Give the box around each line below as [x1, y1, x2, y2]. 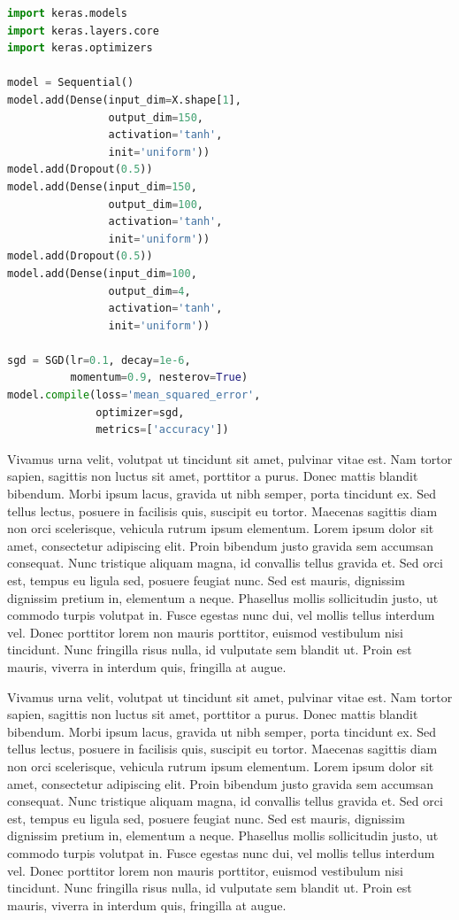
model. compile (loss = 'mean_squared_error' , [7, 389, 261, 402]
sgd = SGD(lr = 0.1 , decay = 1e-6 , [7, 353, 191, 367]
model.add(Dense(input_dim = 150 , [7, 180, 197, 193]
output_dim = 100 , [108, 197, 203, 211]
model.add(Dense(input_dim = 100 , [7, 267, 197, 280]
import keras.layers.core [7, 24, 159, 37]
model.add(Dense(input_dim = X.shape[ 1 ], [7, 93, 241, 106]
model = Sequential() [7, 76, 134, 89]
